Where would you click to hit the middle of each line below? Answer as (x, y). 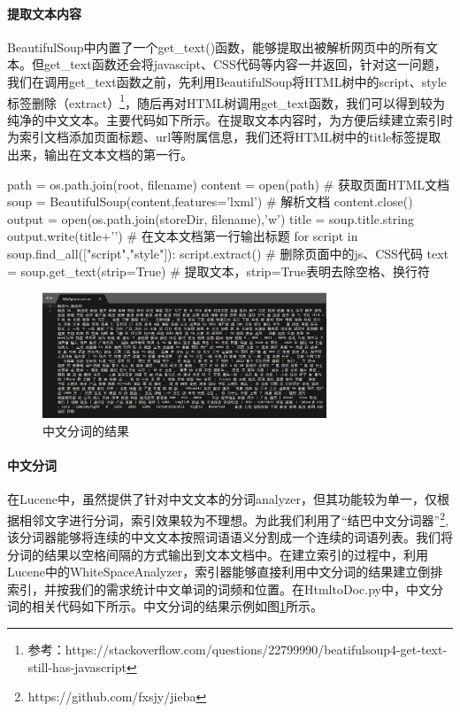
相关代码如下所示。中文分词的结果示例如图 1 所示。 (177, 606)
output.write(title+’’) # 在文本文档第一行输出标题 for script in (183, 236)
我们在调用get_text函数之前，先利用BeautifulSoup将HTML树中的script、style (227, 81)
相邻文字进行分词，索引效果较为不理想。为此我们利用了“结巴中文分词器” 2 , (234, 518)
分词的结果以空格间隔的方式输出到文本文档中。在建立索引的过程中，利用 (218, 554)
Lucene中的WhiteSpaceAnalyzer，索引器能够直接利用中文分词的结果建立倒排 (225, 572)
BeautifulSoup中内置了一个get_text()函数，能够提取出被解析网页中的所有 (217, 46)
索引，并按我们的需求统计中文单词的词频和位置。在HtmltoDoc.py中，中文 (219, 588)
